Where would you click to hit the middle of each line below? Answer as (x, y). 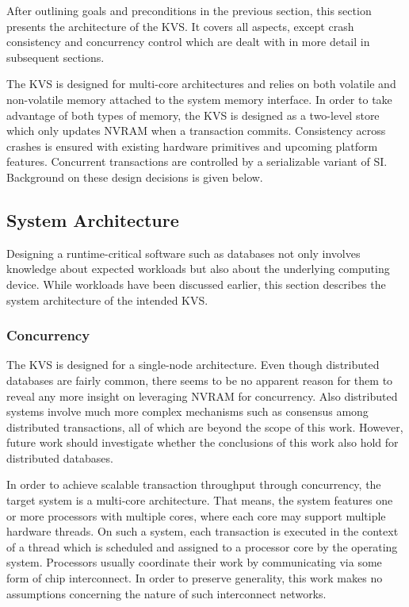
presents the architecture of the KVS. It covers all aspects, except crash (180, 26)
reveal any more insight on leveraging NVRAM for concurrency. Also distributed (202, 396)
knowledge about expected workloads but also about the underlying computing (198, 269)
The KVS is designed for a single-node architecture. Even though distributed (193, 365)
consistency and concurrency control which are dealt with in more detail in (188, 42)
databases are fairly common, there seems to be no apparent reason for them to (200, 380)
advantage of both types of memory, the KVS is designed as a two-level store (193, 115)
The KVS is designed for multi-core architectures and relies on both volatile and (201, 84)
